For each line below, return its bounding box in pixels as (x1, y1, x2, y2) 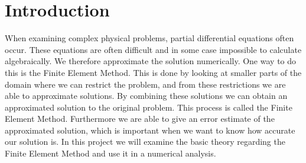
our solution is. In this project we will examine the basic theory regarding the (5, 135, 285, 148)
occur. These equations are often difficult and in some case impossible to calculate (5, 43, 302, 55)
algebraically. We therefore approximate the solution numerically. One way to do (5, 55, 297, 67)
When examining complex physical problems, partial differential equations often (5, 32, 294, 44)
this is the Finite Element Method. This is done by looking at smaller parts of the (5, 66, 302, 78)
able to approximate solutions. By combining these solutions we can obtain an (5, 89, 288, 102)
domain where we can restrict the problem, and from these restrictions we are (5, 78, 286, 90)
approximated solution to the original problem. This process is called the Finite (5, 101, 292, 113)
